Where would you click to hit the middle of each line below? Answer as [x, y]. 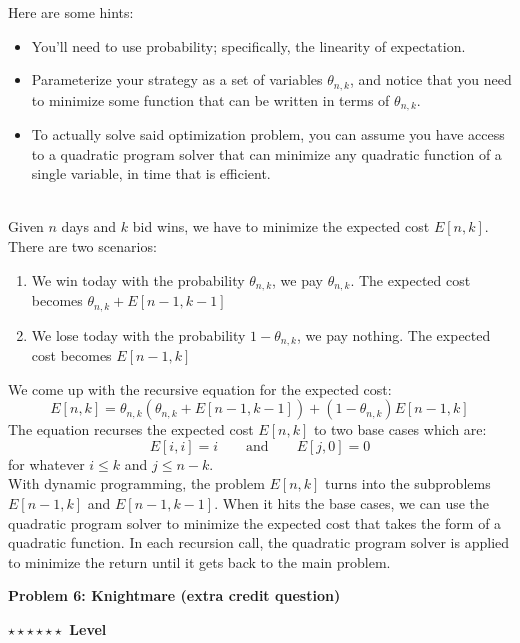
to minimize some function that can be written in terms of [210, 99]
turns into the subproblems [408, 483]
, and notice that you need [430, 79]
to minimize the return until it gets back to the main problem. [199, 561]
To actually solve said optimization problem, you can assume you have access [268, 134]
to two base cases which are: [400, 429]
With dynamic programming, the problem [136, 483]
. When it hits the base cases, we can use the [352, 502]
